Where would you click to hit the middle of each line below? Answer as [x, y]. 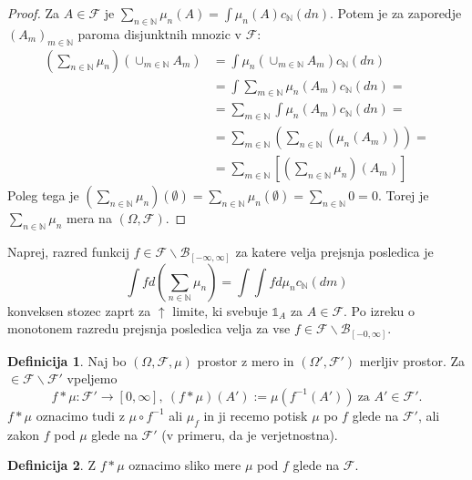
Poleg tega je [43, 195]
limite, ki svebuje [220, 310]
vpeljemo [92, 378]
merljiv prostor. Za [412, 360]
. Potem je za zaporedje [396, 13]
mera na [89, 218]
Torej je [407, 195]
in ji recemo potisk [256, 415]
